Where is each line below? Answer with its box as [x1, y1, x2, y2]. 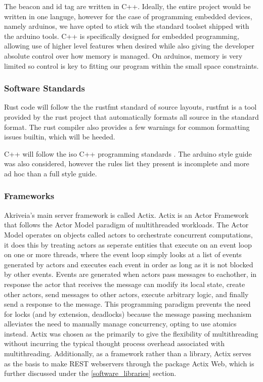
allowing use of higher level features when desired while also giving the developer [4, 40, 254, 51]
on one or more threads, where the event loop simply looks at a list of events [4, 249, 242, 260]
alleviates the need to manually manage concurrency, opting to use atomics [4, 318, 237, 329]
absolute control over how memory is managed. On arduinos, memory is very [4, 50, 243, 61]
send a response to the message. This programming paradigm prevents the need [4, 299, 251, 309]
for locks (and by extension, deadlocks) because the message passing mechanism [4, 308, 252, 319]
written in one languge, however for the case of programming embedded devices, [4, 11, 252, 21]
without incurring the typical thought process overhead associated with [4, 338, 225, 349]
